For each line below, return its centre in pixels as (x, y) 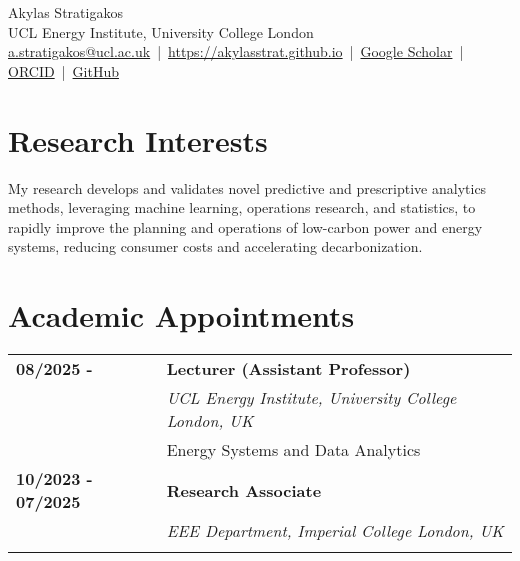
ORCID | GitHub (63, 70)
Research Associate (244, 490)
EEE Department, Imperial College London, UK (335, 530)
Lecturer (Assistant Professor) (288, 368)
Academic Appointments (181, 315)
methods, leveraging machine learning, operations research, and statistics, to (242, 207)
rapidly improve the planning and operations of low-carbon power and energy (245, 226)
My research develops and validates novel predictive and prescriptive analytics (247, 187)
